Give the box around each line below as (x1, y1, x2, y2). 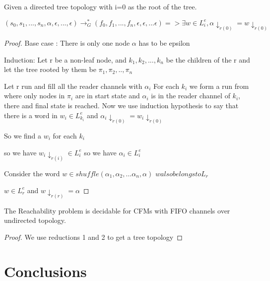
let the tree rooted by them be (4, 64, 96, 74)
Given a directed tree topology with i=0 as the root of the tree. (4, 1, 197, 11)
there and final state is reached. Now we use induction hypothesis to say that (4, 100, 239, 110)
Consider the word (4, 168, 60, 178)
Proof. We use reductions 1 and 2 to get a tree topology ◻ (4, 232, 183, 242)
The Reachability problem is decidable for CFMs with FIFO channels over (4, 205, 230, 215)
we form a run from (189, 80, 249, 91)
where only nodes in (4, 90, 65, 101)
